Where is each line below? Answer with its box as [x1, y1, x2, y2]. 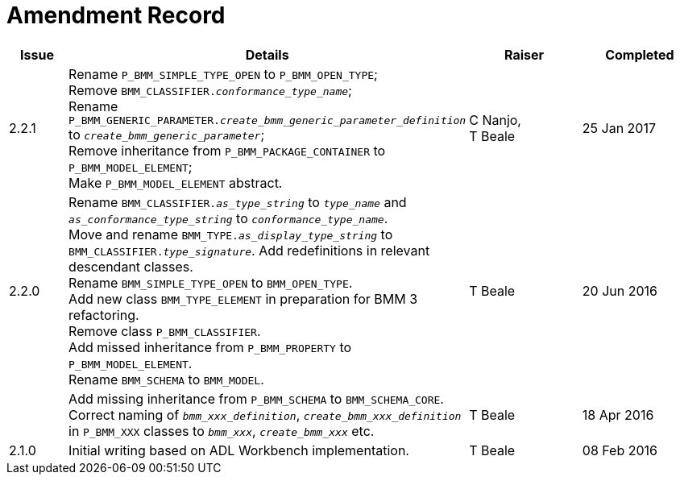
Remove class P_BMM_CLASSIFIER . [68, 322, 261, 339]
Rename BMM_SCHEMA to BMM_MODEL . [68, 371, 264, 388]
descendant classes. [68, 258, 193, 275]
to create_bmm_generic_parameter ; [68, 126, 265, 143]
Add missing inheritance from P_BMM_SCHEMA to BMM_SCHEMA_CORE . [68, 390, 444, 407]
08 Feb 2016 [582, 442, 657, 458]
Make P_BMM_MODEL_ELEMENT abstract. [68, 174, 283, 191]
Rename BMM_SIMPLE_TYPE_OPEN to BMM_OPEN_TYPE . [68, 274, 353, 291]
